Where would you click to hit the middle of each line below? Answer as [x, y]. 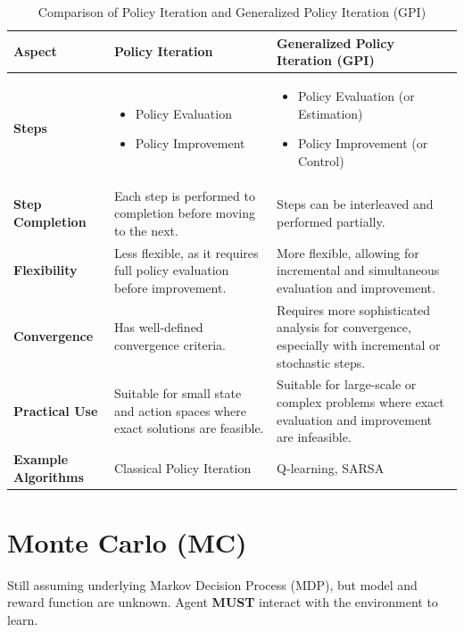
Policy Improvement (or [363, 143]
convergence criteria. [170, 344]
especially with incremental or [359, 344]
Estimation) [330, 113]
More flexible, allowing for [348, 252]
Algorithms [49, 476]
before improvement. [170, 287]
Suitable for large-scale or [347, 384]
